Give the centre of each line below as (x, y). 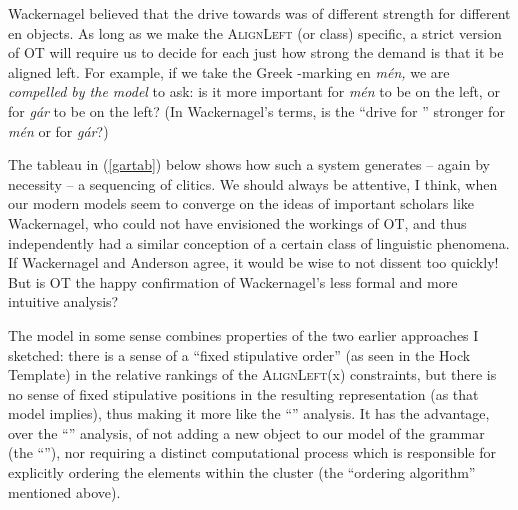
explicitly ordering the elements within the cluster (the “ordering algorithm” (242, 472)
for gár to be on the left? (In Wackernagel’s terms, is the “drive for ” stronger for (256, 110)
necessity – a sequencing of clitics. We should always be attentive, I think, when (253, 183)
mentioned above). (64, 491)
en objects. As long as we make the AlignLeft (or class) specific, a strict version (255, 32)
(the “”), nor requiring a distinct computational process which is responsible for (252, 452)
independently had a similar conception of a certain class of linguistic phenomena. (259, 242)
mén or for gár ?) (58, 130)
